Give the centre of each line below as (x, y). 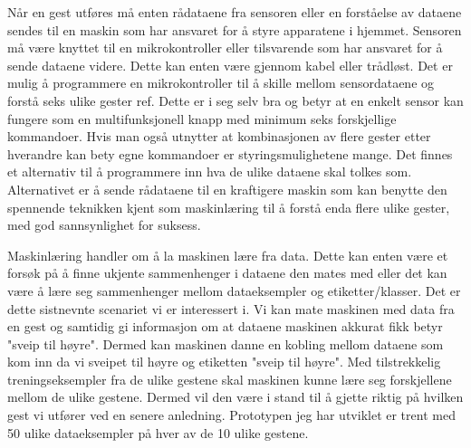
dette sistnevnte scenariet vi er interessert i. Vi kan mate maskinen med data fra (231, 308)
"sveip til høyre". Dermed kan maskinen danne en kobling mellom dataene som (226, 343)
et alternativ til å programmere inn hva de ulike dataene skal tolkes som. (210, 172)
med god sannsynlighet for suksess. (104, 225)
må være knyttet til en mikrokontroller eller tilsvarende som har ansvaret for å (225, 48)
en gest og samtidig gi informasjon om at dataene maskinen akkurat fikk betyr (225, 326)
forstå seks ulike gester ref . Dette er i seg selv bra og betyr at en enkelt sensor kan (235, 100)
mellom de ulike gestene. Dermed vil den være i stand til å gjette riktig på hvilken (235, 397)
